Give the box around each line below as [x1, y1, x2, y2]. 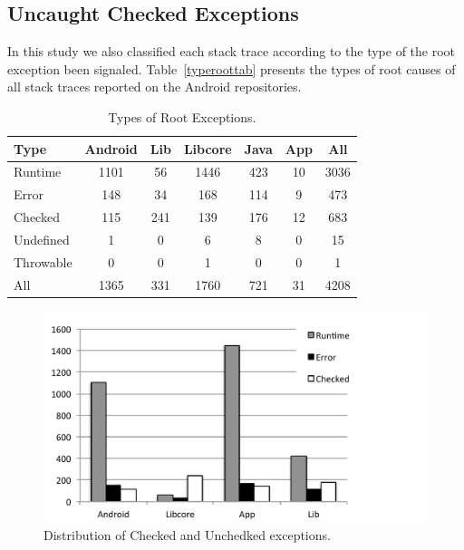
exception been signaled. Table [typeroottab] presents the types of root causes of [7, 59, 456, 78]
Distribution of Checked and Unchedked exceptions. [43, 525, 331, 544]
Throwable [14, 252, 72, 271]
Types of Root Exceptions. [108, 107, 256, 126]
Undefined [14, 229, 70, 248]
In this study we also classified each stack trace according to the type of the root [7, 42, 456, 61]
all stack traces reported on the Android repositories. [7, 77, 302, 96]
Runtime [14, 162, 62, 181]
